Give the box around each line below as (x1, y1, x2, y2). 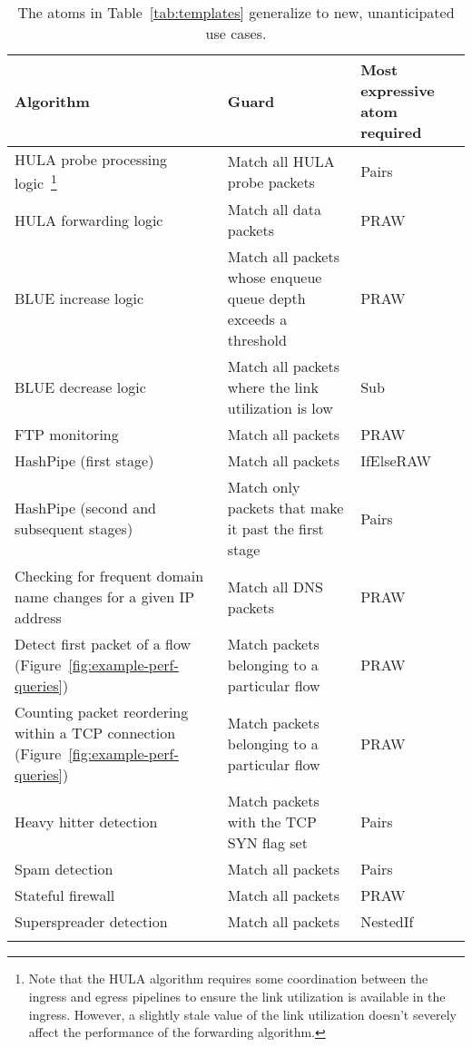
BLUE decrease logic (15, 377, 146, 398)
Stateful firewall (15, 885, 115, 906)
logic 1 (15, 170, 57, 194)
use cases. (205, 23, 267, 44)
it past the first (227, 518, 324, 540)
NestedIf (360, 911, 414, 933)
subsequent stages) (15, 518, 133, 540)
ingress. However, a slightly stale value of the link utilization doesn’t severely (28, 1004, 457, 1023)
